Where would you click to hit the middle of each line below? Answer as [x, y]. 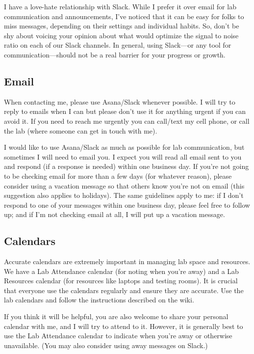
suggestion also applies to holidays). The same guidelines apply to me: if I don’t [124, 195]
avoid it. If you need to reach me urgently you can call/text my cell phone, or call [127, 121]
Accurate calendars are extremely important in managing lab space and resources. [127, 261]
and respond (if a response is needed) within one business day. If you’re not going [127, 166]
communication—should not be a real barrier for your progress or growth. [115, 54]
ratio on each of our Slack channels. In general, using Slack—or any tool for [118, 45]
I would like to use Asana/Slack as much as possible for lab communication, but [124, 147]
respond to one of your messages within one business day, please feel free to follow [127, 204]
